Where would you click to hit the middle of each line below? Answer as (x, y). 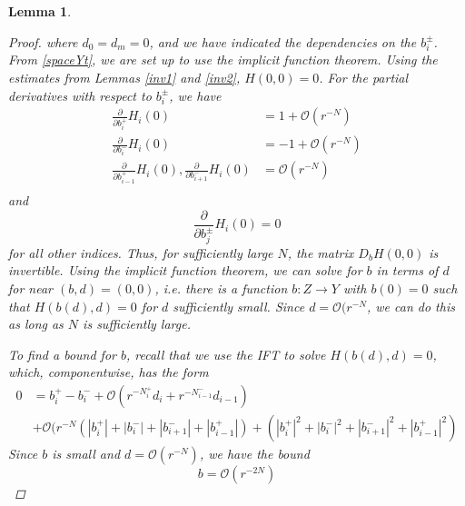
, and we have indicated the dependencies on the (283, 41)
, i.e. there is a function (221, 288)
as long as (36, 324)
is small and (86, 454)
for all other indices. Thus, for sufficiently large (141, 252)
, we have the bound (254, 454)
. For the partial (364, 77)
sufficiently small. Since (239, 306)
